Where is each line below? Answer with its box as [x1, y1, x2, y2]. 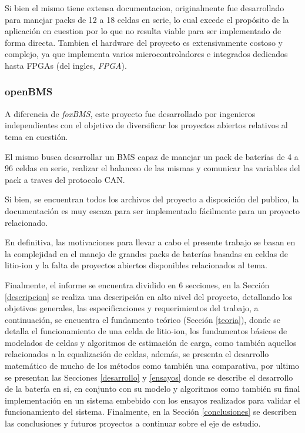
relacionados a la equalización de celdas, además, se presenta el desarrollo [5, 348, 269, 360]
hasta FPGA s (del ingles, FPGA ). [5, 59, 127, 71]
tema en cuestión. [5, 130, 68, 142]
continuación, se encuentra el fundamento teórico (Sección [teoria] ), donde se [5, 313, 280, 325]
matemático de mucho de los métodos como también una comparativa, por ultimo [5, 359, 300, 372]
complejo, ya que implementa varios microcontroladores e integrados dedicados [5, 48, 288, 60]
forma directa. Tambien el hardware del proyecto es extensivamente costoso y [5, 36, 283, 48]
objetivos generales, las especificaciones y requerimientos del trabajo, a [5, 302, 259, 314]
